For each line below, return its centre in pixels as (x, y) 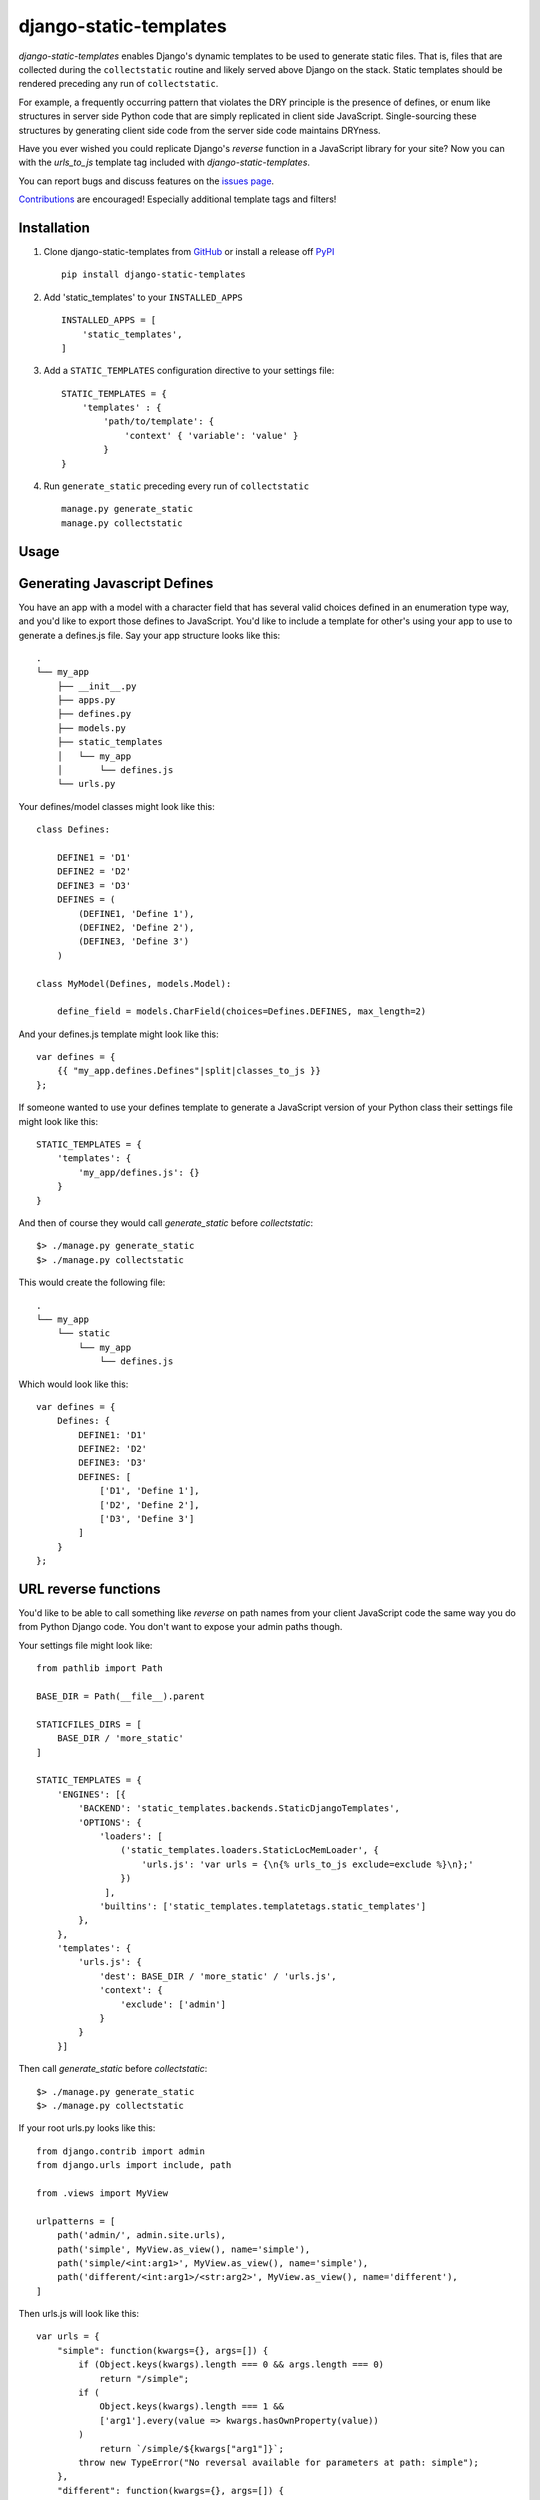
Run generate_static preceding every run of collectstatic (176, 486)
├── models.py (91, 728)
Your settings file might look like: (85, 1645)
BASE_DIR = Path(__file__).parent (120, 1696)
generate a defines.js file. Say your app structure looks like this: (149, 635)
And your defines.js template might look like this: (118, 1034)
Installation (54, 227)
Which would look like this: (73, 1384)
